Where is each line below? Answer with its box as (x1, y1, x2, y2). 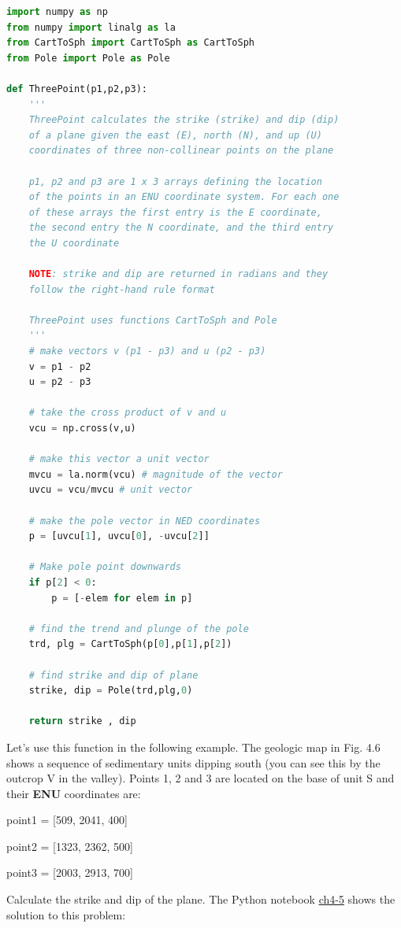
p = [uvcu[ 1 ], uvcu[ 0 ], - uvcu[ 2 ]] (28, 531, 210, 542)
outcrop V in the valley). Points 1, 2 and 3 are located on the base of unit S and (6, 770, 395, 786)
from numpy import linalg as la (6, 21, 176, 33)
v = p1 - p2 (28, 360, 91, 372)
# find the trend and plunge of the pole (28, 623, 249, 634)
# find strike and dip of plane (28, 669, 199, 681)
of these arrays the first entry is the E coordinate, (28, 206, 322, 218)
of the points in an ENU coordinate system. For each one (28, 191, 340, 203)
